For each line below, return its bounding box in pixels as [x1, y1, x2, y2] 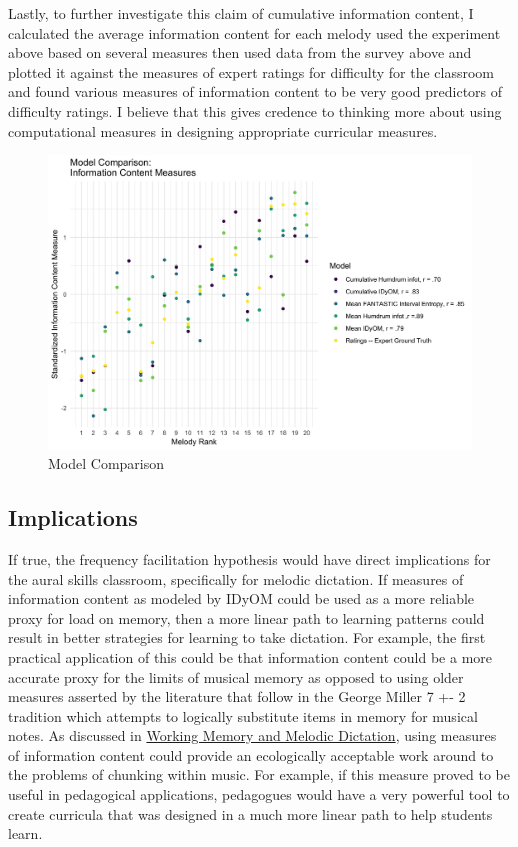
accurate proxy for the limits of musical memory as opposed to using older [8, 666, 464, 687]
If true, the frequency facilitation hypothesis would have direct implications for [8, 548, 491, 569]
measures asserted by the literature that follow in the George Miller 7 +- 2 [8, 686, 466, 707]
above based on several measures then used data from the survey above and [8, 42, 472, 63]
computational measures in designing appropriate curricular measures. [8, 120, 438, 141]
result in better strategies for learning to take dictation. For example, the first [8, 627, 486, 648]
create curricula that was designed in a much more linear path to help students [8, 803, 493, 824]
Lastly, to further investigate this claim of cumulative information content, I [8, 3, 474, 23]
